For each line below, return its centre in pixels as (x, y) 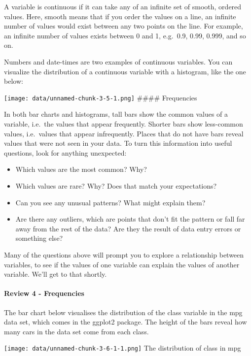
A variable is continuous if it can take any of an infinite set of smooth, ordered (123, 6)
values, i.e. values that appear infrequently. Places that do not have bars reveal (124, 133)
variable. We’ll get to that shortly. (55, 274)
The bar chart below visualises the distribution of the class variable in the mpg (123, 312)
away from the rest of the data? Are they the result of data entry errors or (128, 228)
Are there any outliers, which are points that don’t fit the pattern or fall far (130, 219)
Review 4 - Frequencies (44, 293)
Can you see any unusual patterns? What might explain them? (110, 202)
